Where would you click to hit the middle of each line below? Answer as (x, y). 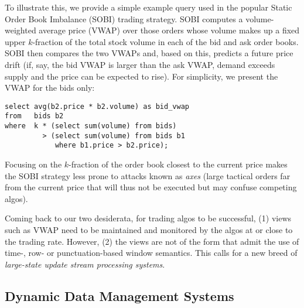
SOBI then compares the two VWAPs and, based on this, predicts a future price (149, 53)
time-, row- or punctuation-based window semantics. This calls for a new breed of (151, 253)
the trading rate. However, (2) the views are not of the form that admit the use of (152, 241)
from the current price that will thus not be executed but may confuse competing (151, 187)
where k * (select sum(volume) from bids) (91, 126)
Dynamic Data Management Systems (119, 295)
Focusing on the (33, 164)
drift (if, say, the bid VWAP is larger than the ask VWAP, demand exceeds (140, 64)
